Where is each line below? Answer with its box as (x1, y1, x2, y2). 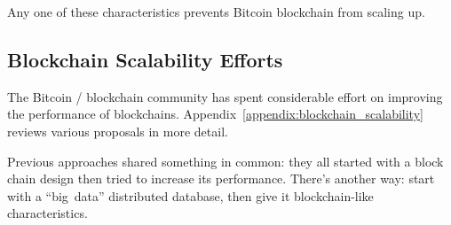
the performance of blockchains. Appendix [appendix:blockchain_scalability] (7, 105, 423, 123)
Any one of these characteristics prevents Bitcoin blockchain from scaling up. (7, 3, 425, 20)
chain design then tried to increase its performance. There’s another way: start (7, 169, 435, 188)
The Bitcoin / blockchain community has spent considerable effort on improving (7, 87, 443, 105)
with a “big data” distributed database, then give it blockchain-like (7, 186, 374, 205)
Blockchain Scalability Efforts (7, 45, 283, 73)
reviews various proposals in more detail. (7, 121, 228, 140)
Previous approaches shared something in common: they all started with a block (7, 151, 444, 170)
